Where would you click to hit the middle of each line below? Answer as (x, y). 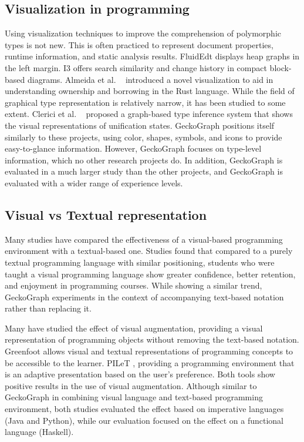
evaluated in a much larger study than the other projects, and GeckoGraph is (144, 171)
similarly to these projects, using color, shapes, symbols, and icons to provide (143, 137)
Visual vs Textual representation (106, 214)
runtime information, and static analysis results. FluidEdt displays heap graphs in (152, 56)
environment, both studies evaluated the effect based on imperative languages (144, 409)
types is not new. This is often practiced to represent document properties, (139, 44)
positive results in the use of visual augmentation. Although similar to (131, 385)
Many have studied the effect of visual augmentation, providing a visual (134, 328)
